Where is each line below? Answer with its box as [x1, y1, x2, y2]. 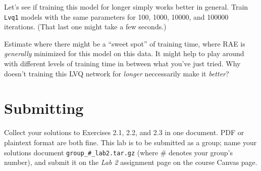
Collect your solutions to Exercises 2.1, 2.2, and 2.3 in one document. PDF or [4, 127, 244, 138]
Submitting [4, 98, 84, 118]
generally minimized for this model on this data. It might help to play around [4, 48, 244, 59]
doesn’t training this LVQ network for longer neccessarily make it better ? [4, 68, 229, 78]
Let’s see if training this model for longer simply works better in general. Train [4, 2, 248, 12]
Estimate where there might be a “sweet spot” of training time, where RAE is [4, 38, 245, 49]
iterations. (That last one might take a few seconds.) [4, 21, 167, 32]
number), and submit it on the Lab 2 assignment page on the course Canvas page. [4, 157, 257, 167]
